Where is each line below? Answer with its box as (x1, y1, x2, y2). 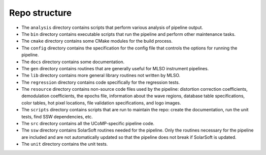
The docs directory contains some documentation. (21, 59, 125, 65)
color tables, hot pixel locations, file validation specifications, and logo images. (21, 100, 181, 105)
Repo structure (9, 7, 72, 18)
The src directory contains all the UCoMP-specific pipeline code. (21, 121, 155, 127)
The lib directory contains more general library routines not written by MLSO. (21, 73, 181, 78)
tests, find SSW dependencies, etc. (21, 113, 93, 120)
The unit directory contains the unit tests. (21, 141, 108, 147)
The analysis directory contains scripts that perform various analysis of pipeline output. (21, 25, 203, 30)
